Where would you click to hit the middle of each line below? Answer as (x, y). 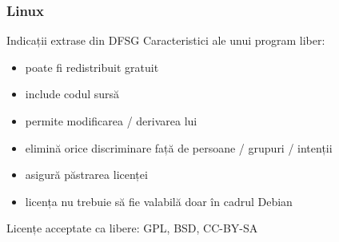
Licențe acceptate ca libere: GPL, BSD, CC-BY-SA (132, 228)
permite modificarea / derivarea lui (111, 121)
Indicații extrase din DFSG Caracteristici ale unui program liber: (166, 40)
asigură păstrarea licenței (86, 175)
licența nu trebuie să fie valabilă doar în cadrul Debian (159, 201)
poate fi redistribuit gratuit (92, 67)
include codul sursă (72, 94)
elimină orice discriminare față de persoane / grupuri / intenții (179, 147)
